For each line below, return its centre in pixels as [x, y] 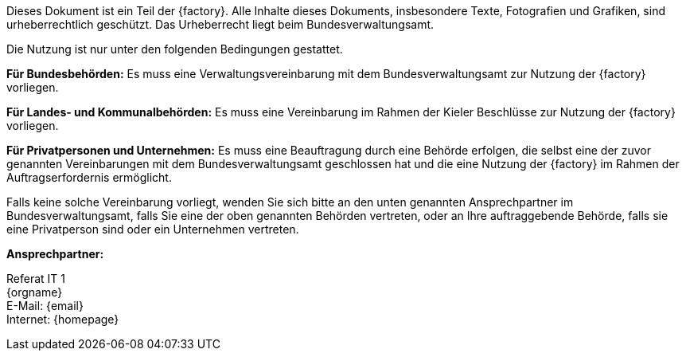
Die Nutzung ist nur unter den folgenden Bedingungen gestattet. [175, 49]
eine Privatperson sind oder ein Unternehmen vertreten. [153, 229]
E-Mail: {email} [45, 306]
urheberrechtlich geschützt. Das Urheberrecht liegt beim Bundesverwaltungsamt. [220, 24]
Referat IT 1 [36, 279]
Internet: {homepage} [63, 319]
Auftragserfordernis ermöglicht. [89, 177]
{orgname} [35, 292]
